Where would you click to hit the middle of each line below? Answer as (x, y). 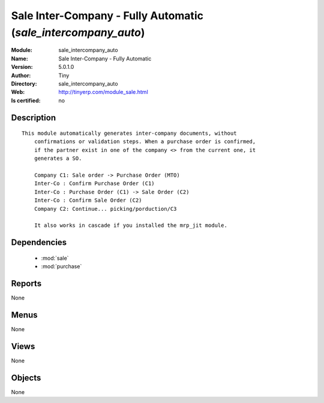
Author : (21, 75)
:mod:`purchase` (61, 266)
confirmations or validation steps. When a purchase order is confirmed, (145, 142)
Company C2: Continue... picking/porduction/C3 (105, 209)
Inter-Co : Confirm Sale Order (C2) (88, 200)
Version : (22, 67)
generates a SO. (58, 158)
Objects (26, 378)
